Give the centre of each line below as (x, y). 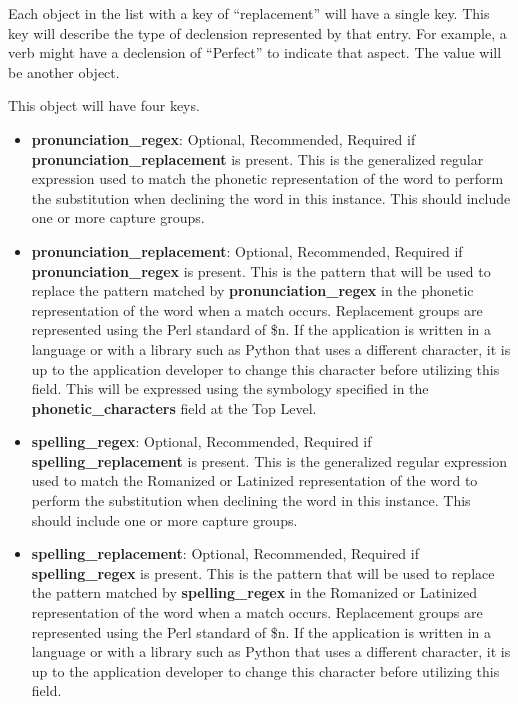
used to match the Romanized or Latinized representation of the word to (254, 480)
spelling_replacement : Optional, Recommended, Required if (225, 553)
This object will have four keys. (104, 105)
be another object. (64, 71)
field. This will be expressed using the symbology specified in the (230, 388)
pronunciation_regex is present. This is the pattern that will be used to (261, 270)
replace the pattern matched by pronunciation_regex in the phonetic (252, 290)
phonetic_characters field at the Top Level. (174, 407)
